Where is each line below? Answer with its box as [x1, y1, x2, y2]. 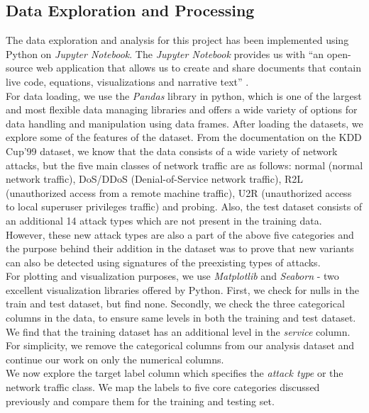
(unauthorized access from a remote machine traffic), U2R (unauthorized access [6, 185, 352, 200]
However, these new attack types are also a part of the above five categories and [6, 227, 354, 242]
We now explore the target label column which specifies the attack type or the [6, 366, 343, 380]
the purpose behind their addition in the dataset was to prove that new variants [6, 241, 354, 256]
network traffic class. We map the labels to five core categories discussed [6, 380, 320, 395]
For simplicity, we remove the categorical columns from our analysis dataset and [6, 338, 355, 353]
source [6, 60, 33, 75]
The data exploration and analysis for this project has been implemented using [6, 33, 349, 47]
